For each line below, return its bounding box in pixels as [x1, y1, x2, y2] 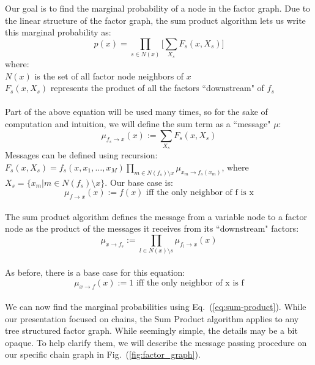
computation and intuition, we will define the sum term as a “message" [5, 117, 271, 130]
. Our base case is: [105, 175, 173, 188]
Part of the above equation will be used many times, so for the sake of [5, 105, 268, 118]
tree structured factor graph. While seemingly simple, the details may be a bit [5, 324, 298, 337]
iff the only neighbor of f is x [146, 188, 254, 197]
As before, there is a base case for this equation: [5, 266, 185, 279]
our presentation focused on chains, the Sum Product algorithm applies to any [5, 312, 299, 325]
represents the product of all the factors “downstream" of [50, 81, 264, 94]
